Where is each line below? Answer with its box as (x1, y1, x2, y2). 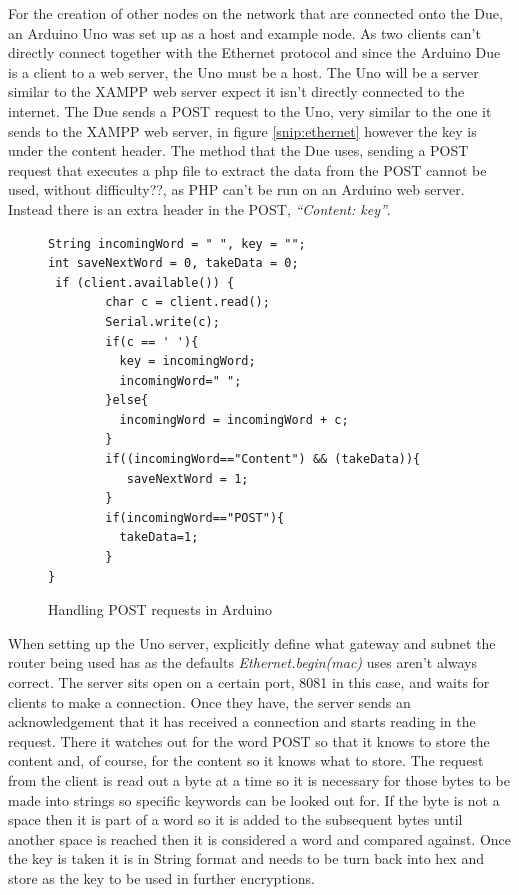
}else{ (105, 393, 149, 408)
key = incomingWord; (119, 354, 256, 369)
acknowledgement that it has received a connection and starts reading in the (8, 711, 476, 732)
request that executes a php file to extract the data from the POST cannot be (8, 159, 487, 180)
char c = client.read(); (105, 295, 270, 310)
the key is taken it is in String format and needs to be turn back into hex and (8, 848, 484, 869)
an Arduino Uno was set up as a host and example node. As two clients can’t (8, 22, 481, 43)
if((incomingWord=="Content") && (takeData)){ (105, 452, 421, 467)
